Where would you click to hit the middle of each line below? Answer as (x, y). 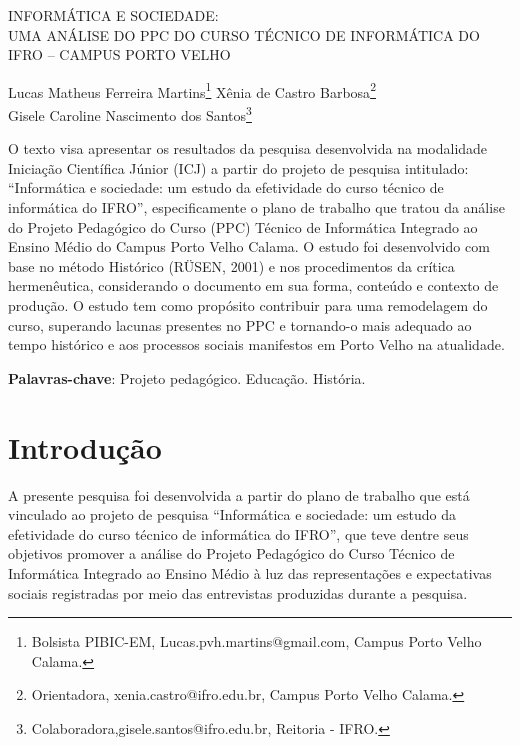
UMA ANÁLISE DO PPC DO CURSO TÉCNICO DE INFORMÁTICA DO (244, 34)
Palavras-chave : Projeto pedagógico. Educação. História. (187, 377)
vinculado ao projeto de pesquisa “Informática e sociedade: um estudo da (232, 514)
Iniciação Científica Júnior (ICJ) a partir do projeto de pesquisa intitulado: (238, 167)
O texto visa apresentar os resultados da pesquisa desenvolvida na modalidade (248, 148)
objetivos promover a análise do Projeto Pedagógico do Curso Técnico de (231, 553)
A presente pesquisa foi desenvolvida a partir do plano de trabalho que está (239, 494)
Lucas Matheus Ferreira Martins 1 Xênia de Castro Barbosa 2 (192, 90)
